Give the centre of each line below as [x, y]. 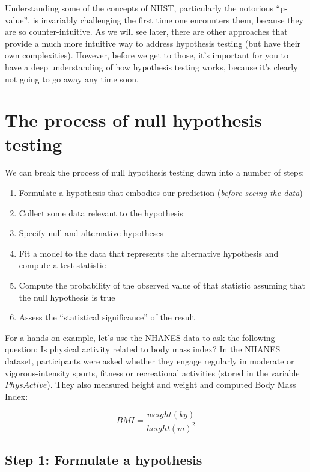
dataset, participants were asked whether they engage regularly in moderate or [150, 361]
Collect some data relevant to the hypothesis [101, 213]
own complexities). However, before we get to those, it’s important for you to [147, 55]
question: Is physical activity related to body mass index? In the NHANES [143, 349]
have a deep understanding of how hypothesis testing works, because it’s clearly [151, 66]
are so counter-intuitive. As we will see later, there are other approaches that [146, 32]
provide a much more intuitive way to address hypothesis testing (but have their [153, 43]
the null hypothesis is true [67, 297]
